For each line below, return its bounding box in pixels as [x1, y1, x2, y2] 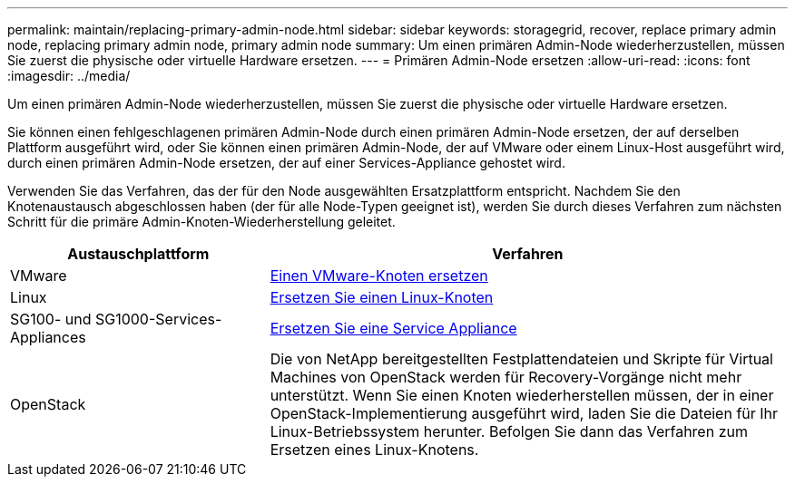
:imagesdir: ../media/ [7, 68, 131, 83]
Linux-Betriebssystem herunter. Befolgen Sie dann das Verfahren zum [270, 422, 748, 440]
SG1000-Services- [94, 310, 222, 328]
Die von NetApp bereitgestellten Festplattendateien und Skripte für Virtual [270, 350, 773, 368]
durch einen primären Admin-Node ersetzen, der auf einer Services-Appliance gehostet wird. [7, 155, 565, 170]
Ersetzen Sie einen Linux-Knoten [270, 288, 494, 306]
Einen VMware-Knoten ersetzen [270, 266, 488, 285]
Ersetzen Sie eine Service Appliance [270, 319, 517, 337]
